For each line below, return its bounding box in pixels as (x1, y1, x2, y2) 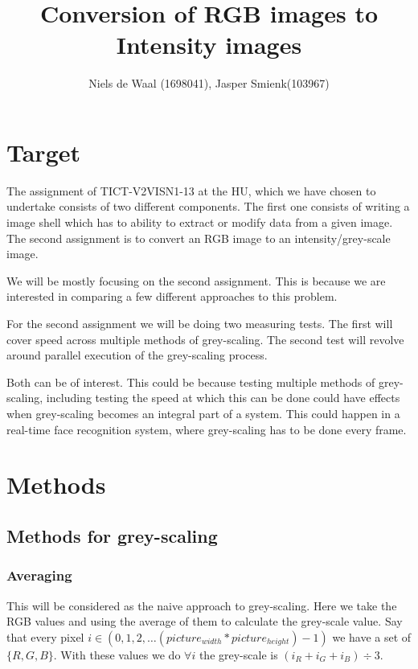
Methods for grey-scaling (6, 523, 218, 548)
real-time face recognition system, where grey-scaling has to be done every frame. (6, 421, 407, 437)
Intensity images (116, 28, 302, 61)
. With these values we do (53, 646, 181, 663)
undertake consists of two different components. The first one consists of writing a (6, 198, 410, 215)
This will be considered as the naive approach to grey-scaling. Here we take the (6, 597, 397, 614)
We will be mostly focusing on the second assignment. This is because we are (6, 272, 386, 289)
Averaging (6, 565, 72, 585)
